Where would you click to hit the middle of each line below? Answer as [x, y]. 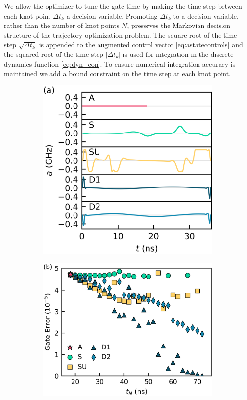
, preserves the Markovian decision [179, 25]
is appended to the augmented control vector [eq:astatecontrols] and [141, 44]
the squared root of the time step [54, 54]
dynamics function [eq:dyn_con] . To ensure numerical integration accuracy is [120, 64]
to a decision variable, [206, 15]
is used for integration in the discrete [178, 54]
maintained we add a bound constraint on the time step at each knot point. [117, 73]
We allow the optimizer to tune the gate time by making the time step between [123, 6]
